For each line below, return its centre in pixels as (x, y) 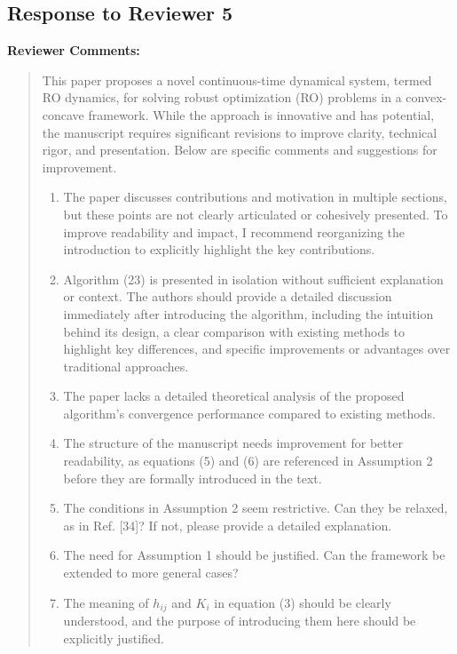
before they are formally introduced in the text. (193, 478)
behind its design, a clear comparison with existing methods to (234, 331)
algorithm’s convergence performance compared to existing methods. (249, 413)
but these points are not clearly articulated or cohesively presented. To (256, 214)
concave (63, 114)
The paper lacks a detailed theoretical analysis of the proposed (234, 396)
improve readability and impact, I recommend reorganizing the (234, 231)
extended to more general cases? (151, 573)
